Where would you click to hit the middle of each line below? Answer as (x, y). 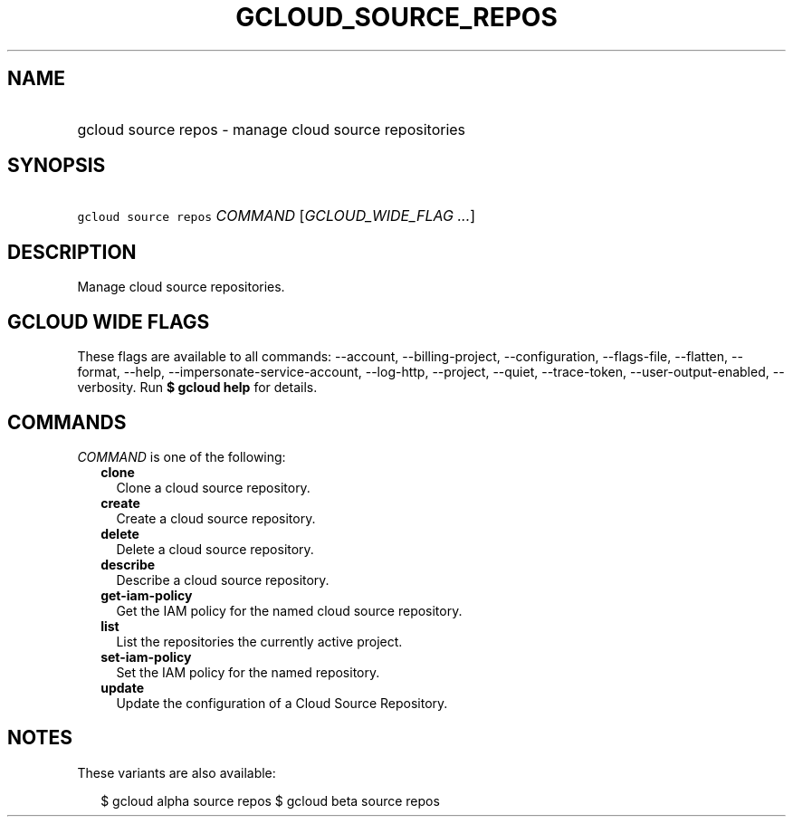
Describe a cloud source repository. (223, 580)
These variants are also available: (177, 772)
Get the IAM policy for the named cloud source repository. (289, 610)
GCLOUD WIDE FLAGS (109, 321)
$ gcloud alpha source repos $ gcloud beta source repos (270, 800)
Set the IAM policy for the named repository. (248, 672)
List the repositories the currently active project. (259, 641)
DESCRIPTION (72, 252)
